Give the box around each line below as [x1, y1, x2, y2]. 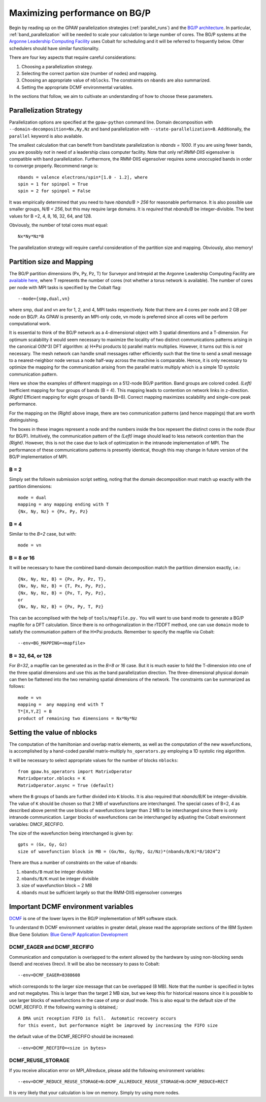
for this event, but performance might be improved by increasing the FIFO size [18, 1022, 218, 1028]
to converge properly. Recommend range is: [9, 163, 99, 169]
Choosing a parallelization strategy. [21, 63, 93, 69]
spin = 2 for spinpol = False [18, 188, 91, 194]
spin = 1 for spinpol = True [18, 181, 88, 187]
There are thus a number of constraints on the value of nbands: [9, 860, 138, 866]
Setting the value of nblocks [9, 728, 97, 736]
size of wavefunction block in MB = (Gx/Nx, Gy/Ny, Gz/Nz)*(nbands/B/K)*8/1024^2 [18, 848, 221, 854]
